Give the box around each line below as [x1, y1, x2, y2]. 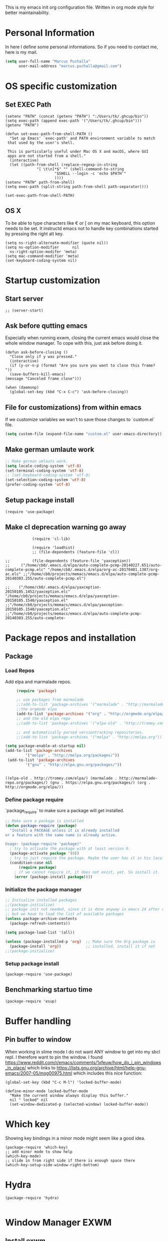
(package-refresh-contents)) [9, 921, 70, 926]
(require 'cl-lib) [31, 536, 70, 541]
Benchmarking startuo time [5, 985, 92, 994]
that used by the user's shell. [7, 140, 75, 145]
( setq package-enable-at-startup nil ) [5, 743, 86, 748]
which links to [27, 1065, 56, 1071]
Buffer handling [5, 1015, 71, 1027]
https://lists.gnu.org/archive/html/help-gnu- [56, 1065, 146, 1071]
